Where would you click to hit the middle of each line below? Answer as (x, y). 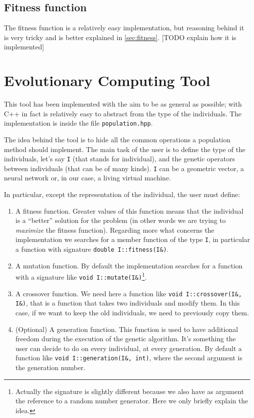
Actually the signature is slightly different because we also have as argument (130, 391)
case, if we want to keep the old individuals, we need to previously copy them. (132, 312)
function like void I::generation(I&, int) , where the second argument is (129, 358)
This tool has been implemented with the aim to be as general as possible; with (123, 104)
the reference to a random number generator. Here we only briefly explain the (132, 401)
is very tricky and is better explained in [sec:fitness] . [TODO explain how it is (120, 37)
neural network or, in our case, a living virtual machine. (87, 178)
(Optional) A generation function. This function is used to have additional (127, 329)
